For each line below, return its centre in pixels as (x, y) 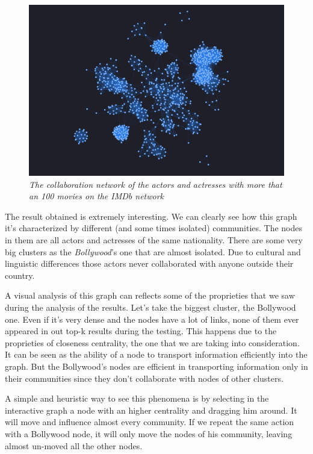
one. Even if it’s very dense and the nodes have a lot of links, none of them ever (152, 319)
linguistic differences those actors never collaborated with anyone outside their (149, 263)
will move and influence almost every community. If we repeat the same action (150, 422)
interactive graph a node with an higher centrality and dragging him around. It (151, 410)
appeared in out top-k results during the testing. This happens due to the (141, 331)
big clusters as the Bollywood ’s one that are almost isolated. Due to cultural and (153, 251)
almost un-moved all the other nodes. (74, 445)
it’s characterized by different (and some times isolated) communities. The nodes (154, 228)
